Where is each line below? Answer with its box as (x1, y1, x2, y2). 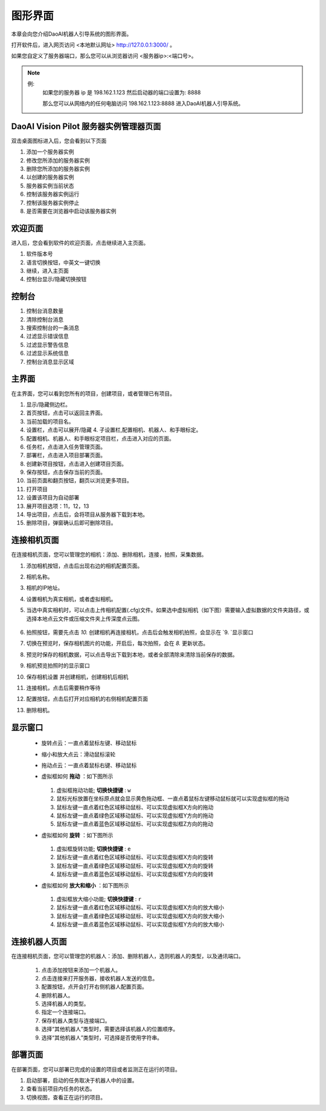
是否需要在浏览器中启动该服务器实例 (26, 207, 117, 215)
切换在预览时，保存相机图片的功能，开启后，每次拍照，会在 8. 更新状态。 (26, 640, 209, 647)
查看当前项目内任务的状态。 (26, 1085, 95, 1092)
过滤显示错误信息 (26, 332, 69, 340)
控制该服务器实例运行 (26, 190, 80, 198)
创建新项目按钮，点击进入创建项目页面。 (26, 460, 127, 467)
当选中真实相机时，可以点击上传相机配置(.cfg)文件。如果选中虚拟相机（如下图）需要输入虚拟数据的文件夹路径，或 (26, 606, 310, 614)
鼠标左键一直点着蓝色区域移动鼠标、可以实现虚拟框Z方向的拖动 (56, 820, 214, 828)
